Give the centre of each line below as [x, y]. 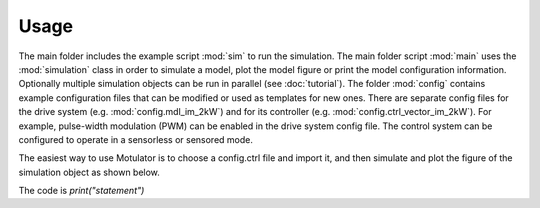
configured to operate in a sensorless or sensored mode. [136, 139]
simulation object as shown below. [89, 172]
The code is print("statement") [81, 191]
